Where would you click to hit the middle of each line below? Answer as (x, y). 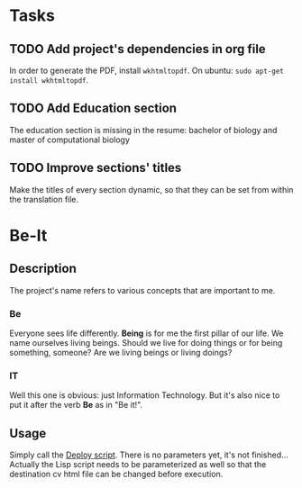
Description (43, 269)
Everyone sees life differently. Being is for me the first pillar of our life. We (146, 333)
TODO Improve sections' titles (96, 168)
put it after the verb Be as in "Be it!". (76, 405)
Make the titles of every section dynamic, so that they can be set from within (151, 189)
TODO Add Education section (93, 108)
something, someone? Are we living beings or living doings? (121, 352)
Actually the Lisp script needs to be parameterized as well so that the (138, 465)
